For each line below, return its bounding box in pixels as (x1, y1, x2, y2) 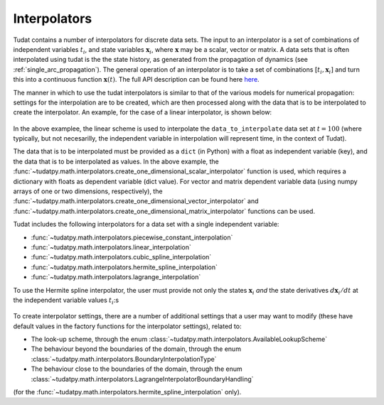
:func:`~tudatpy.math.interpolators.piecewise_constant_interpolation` (31, 233, 233, 242)
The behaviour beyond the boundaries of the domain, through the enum (31, 345, 242, 353)
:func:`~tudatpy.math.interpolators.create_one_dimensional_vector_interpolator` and (13, 197, 259, 205)
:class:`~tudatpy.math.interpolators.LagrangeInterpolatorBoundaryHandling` (31, 374, 254, 383)
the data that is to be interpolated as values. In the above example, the (13, 157, 220, 166)
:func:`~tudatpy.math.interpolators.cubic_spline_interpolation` (31, 253, 212, 261)
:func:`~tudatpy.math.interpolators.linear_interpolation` (31, 242, 192, 252)
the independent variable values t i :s (13, 296, 119, 306)
